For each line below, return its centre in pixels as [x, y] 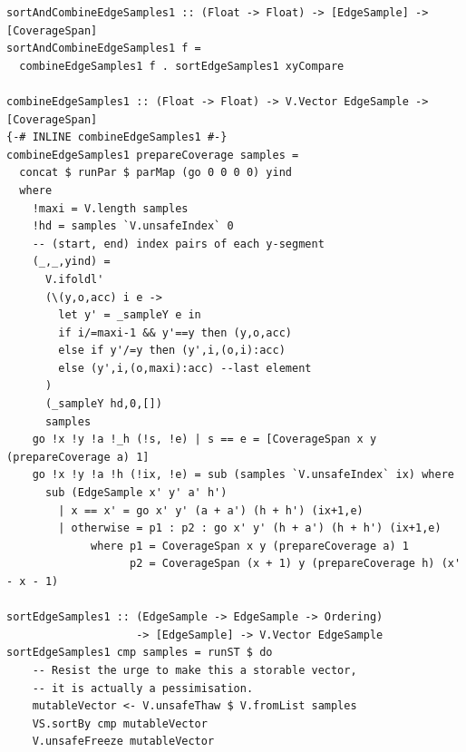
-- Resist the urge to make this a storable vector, [194, 670]
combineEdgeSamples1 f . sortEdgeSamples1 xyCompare [182, 66]
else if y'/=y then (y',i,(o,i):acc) [172, 351]
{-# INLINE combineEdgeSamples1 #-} [117, 137]
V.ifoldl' [74, 279]
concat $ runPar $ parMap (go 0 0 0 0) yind [155, 173]
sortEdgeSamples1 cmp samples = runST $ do [140, 653]
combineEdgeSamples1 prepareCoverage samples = [153, 155]
